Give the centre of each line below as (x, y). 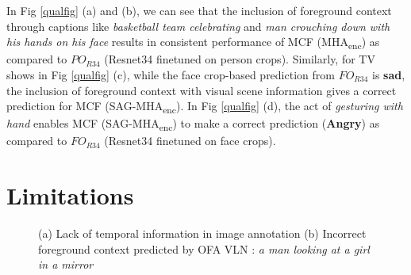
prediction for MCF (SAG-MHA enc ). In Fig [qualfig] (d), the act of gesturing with (205, 107)
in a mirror (66, 264)
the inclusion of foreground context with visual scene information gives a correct (202, 90)
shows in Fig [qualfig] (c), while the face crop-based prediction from (171, 74)
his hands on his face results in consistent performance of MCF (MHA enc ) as (193, 42)
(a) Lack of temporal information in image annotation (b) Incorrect (202, 233)
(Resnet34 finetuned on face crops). (190, 141)
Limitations (70, 195)
